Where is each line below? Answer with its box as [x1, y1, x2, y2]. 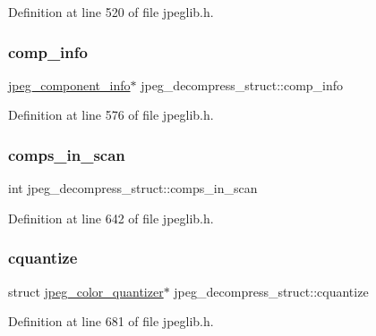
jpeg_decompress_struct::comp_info [141, 75, 344, 94]
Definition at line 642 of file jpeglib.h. [8, 208, 214, 227]
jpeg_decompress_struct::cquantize [174, 281, 369, 300]
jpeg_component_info [8, 75, 131, 94]
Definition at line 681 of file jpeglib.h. [8, 312, 214, 331]
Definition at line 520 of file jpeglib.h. [8, 3, 214, 21]
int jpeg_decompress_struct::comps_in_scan [8, 179, 258, 197]
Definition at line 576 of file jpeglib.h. [8, 105, 214, 124]
